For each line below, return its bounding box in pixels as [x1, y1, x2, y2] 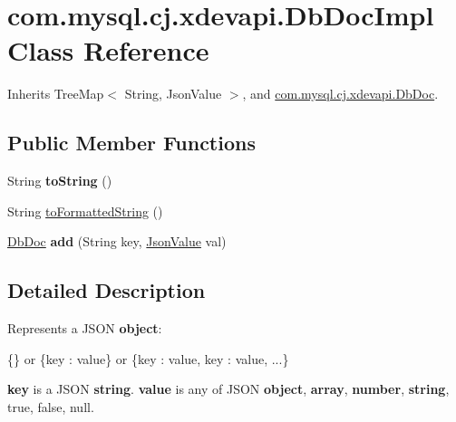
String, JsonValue [124, 84, 222, 103]
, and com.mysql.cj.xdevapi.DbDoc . [242, 84, 439, 103]
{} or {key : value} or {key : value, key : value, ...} [7, 349, 289, 368]
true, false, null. [7, 397, 94, 416]
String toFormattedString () [7, 201, 163, 220]
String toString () [7, 171, 112, 190]
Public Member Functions [7, 129, 256, 157]
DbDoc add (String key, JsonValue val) [7, 232, 227, 251]
